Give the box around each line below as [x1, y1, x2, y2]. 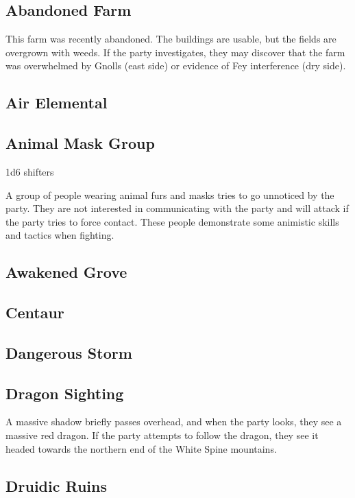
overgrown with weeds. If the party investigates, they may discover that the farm [5, 45, 345, 59]
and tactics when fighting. [5, 228, 114, 242]
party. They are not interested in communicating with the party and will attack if [5, 201, 349, 215]
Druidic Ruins [5, 475, 108, 496]
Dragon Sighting [5, 382, 124, 403]
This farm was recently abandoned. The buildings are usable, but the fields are [5, 32, 336, 46]
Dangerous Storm [5, 342, 132, 363]
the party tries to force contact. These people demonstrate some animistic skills [5, 214, 339, 228]
